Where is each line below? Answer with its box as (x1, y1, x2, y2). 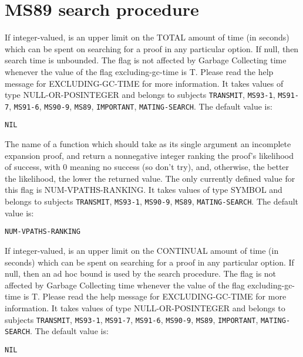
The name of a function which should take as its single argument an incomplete (5, 138, 291, 150)
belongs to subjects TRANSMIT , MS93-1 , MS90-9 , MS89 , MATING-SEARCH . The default (5, 195, 299, 208)
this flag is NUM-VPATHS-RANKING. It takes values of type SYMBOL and (5, 183, 282, 196)
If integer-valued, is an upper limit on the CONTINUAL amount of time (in (5, 244, 279, 256)
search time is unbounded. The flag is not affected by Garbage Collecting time (5, 54, 287, 66)
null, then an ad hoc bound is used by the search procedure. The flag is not (5, 267, 277, 280)
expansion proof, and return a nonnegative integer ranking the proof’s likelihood (5, 149, 294, 161)
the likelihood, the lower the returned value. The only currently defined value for (5, 172, 295, 184)
